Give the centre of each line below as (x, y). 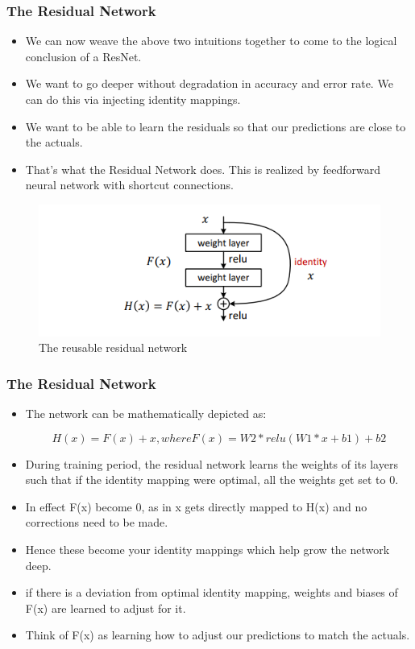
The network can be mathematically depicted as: (146, 413)
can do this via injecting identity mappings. (133, 99)
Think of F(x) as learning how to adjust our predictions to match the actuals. (218, 635)
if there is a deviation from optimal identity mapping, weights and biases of (212, 592)
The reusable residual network (113, 347)
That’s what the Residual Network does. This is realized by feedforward (203, 169)
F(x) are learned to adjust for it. (106, 608)
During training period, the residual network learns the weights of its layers (212, 463)
